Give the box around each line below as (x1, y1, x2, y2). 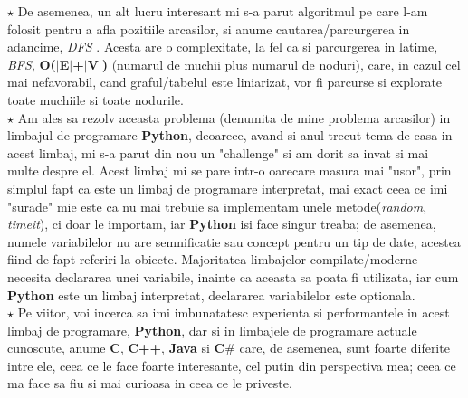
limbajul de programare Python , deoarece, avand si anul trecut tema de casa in (7, 126, 453, 145)
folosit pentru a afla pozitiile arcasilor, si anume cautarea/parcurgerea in (7, 19, 410, 38)
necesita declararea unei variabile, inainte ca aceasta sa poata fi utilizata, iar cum (7, 267, 459, 286)
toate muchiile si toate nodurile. (7, 90, 184, 109)
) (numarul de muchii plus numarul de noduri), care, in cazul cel (101, 54, 461, 73)
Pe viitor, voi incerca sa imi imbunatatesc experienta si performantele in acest (17, 303, 450, 322)
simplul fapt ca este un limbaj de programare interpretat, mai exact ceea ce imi (7, 178, 448, 197)
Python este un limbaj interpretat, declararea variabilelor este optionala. (7, 285, 415, 304)
